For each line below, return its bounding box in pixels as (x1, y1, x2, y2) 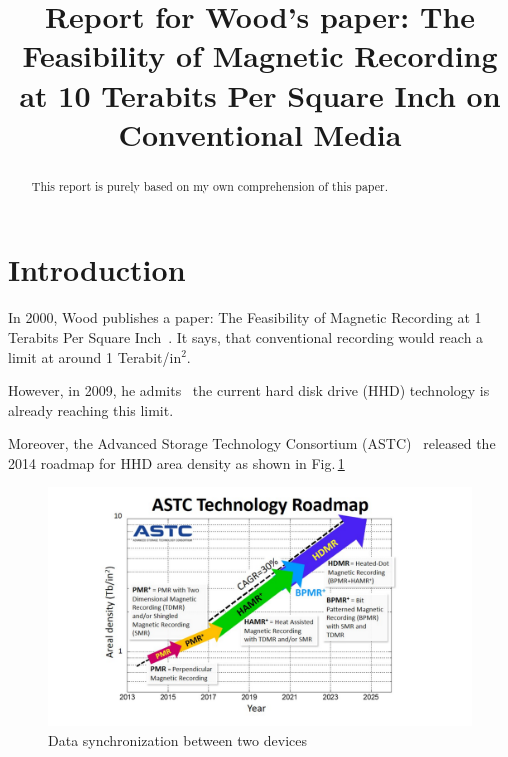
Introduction (8, 249, 186, 290)
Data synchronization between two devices (48, 729, 307, 750)
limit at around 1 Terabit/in (8, 346, 182, 367)
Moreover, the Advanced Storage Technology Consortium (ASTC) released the (8, 433, 496, 454)
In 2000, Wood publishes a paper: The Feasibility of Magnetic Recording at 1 (8, 307, 482, 328)
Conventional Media (118, 113, 402, 154)
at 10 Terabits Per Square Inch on (19, 74, 501, 115)
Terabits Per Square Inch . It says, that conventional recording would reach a (8, 326, 484, 347)
